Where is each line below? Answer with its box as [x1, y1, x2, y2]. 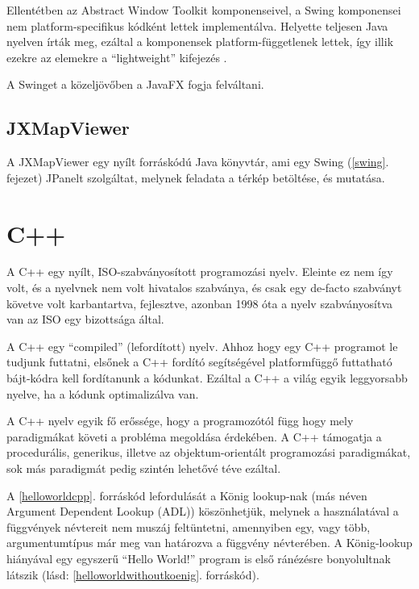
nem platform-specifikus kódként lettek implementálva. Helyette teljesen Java [6, 17, 388, 34]
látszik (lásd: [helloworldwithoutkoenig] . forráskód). [6, 566, 259, 583]
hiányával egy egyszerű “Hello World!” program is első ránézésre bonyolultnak [6, 549, 391, 566]
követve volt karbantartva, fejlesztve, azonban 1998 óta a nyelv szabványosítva [6, 294, 393, 311]
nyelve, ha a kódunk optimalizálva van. [6, 385, 199, 402]
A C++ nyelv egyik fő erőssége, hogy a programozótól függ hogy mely [6, 412, 354, 429]
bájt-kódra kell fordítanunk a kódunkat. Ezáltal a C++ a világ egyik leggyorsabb [6, 370, 408, 386]
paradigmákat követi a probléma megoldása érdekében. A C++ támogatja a [6, 428, 382, 445]
